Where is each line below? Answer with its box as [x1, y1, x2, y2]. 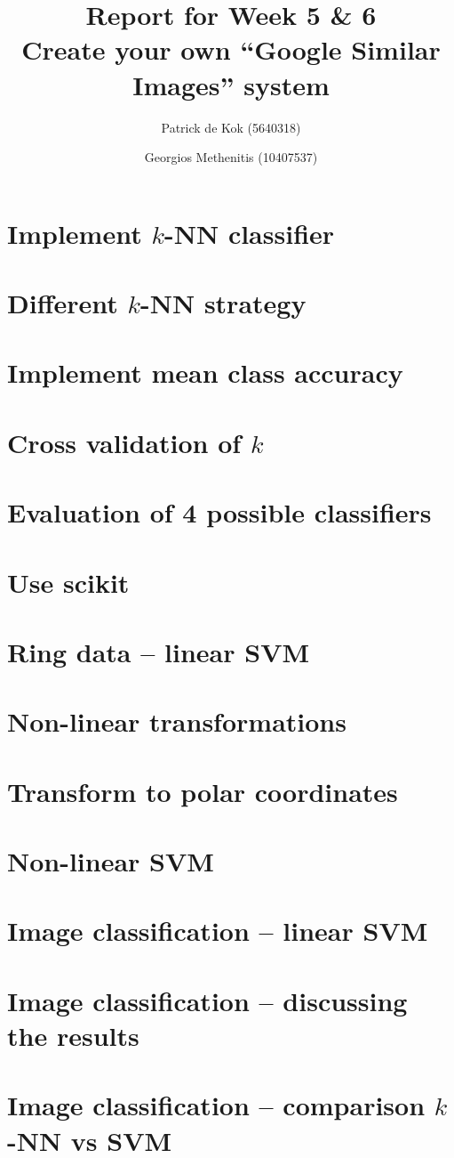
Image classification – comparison [7, 1087, 426, 1123]
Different [7, 285, 118, 321]
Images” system [132, 66, 330, 102]
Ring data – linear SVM [7, 633, 310, 669]
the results [7, 1017, 139, 1053]
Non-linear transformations [7, 703, 346, 740]
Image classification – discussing [7, 982, 408, 1018]
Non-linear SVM [7, 843, 214, 879]
